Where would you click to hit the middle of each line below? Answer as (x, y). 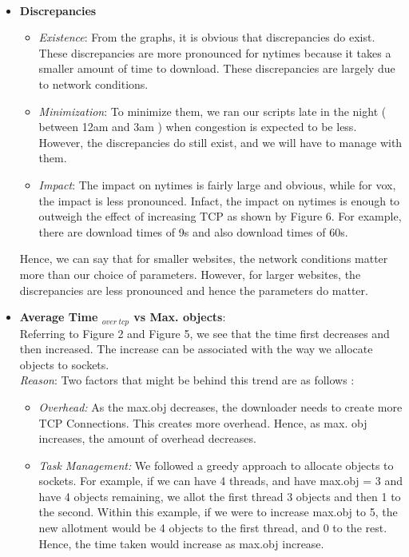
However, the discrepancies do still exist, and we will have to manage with (220, 142)
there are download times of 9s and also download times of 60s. (193, 231)
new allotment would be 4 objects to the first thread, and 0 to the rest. (213, 528)
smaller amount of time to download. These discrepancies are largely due (217, 68)
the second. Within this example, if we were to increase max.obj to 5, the (218, 512)
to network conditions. (93, 84)
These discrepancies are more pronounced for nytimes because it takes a (215, 52)
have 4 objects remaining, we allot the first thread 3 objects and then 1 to (220, 496)
